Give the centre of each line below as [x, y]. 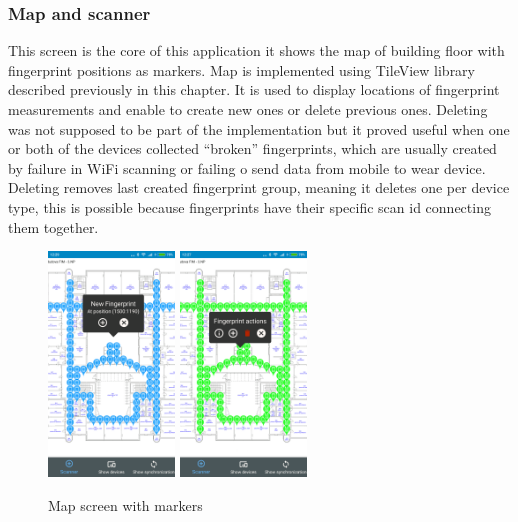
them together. [53, 226]
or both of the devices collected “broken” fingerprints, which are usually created [252, 148]
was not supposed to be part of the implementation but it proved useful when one [259, 128]
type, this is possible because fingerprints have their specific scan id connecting [249, 206]
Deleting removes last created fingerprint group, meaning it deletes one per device [259, 187]
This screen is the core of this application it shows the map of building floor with [256, 50]
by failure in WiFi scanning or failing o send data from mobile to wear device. [247, 167]
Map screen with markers [125, 504]
